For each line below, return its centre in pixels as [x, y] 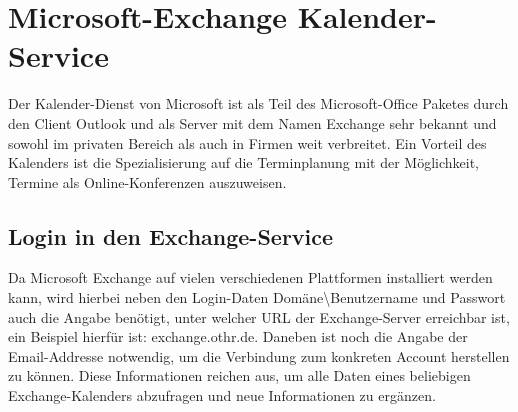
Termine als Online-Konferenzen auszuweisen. [147, 181]
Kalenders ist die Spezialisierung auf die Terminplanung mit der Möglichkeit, [243, 162]
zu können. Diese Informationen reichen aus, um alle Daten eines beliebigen [239, 375]
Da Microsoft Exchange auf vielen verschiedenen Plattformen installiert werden [250, 277]
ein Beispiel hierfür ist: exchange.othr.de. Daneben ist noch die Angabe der [238, 336]
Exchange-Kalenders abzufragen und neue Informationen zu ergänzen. [222, 395]
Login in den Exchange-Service [171, 235]
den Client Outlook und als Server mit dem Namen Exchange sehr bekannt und [252, 122]
